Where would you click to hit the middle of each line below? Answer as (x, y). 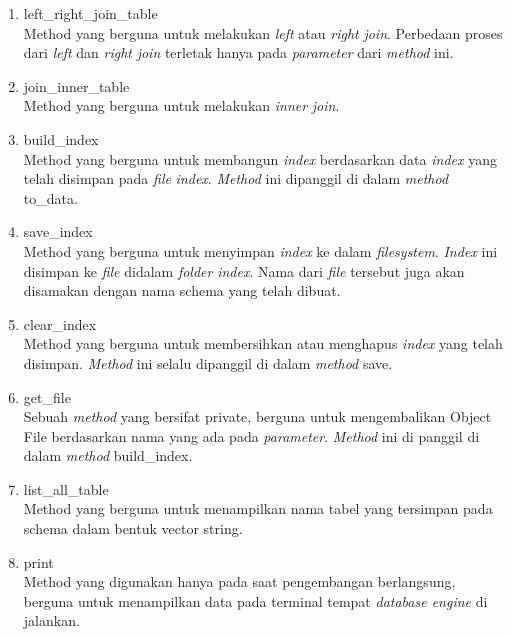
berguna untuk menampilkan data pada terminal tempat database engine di (255, 600)
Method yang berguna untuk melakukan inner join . (181, 105)
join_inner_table (76, 85)
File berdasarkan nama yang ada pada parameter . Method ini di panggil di (251, 435)
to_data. (50, 197)
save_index (58, 231)
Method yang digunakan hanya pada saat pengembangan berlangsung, (239, 581)
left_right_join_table (90, 13)
